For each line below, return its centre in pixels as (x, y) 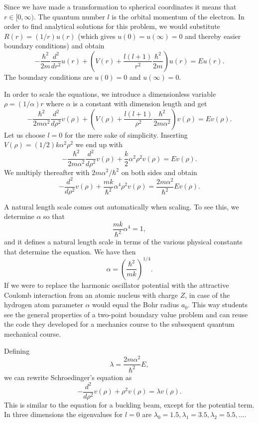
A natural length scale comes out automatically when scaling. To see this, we (122, 206)
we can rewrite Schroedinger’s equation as (68, 377)
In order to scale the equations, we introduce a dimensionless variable (110, 94)
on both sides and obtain (159, 172)
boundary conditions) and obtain (54, 46)
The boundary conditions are (48, 77)
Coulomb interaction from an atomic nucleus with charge (91, 295)
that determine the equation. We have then (70, 251)
